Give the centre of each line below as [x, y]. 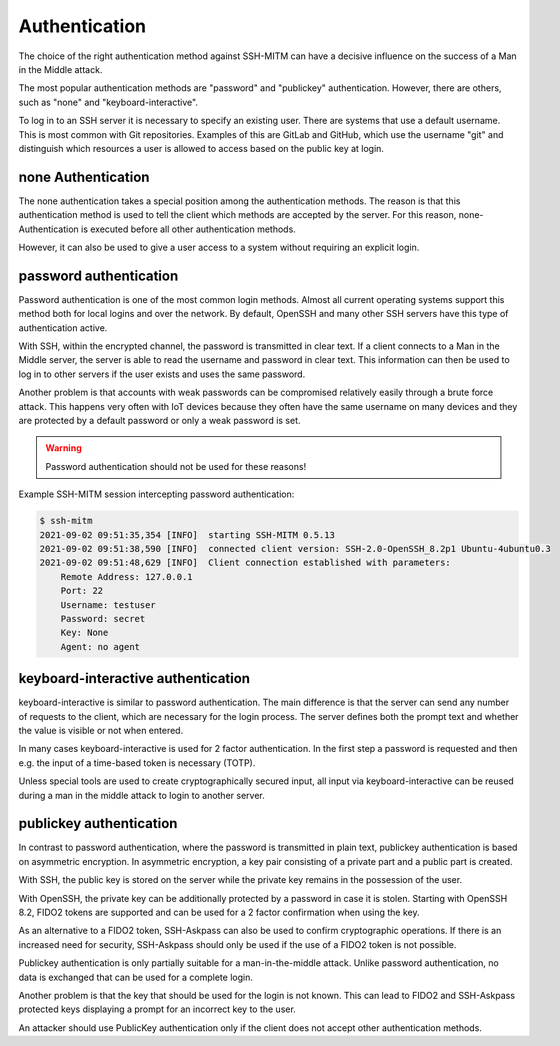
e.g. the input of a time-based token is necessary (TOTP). [137, 762]
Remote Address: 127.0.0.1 [127, 576]
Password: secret [103, 618]
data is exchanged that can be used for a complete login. [136, 977]
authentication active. [63, 327]
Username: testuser [108, 604]
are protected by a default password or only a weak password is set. [159, 420]
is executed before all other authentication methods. [188, 229]
